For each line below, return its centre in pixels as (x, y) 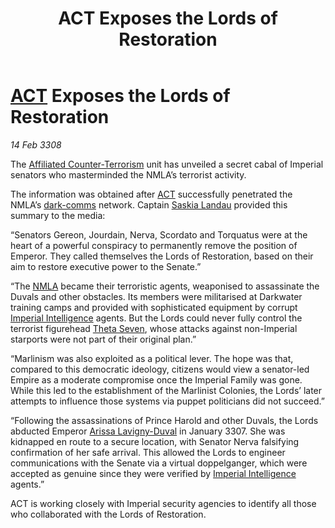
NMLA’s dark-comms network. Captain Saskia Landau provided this (149, 204)
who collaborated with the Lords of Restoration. (108, 514)
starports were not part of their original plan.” (103, 339)
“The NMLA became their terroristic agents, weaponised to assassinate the (165, 286)
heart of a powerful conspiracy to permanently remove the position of (154, 245)
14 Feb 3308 (36, 144)
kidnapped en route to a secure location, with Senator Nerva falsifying (155, 441)
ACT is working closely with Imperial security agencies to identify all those (163, 503)
